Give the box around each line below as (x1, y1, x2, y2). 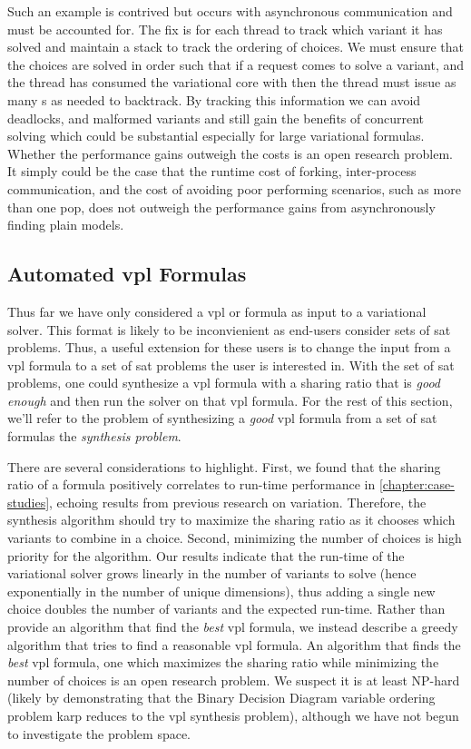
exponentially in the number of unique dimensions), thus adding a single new (7, 581, 436, 600)
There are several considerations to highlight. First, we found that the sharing (7, 457, 441, 476)
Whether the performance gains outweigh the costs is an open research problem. (7, 143, 453, 163)
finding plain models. (7, 215, 124, 234)
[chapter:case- (378, 475, 455, 494)
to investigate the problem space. (7, 724, 191, 743)
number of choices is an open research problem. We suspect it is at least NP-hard (7, 670, 460, 689)
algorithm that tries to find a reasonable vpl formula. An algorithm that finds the (7, 635, 461, 654)
